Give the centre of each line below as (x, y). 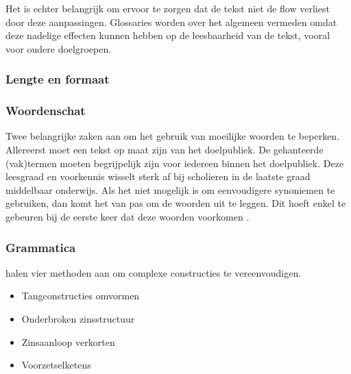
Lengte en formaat (58, 79)
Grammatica (41, 247)
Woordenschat (46, 111)
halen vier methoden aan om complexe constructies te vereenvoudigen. (154, 272)
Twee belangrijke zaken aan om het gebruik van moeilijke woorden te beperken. (173, 136)
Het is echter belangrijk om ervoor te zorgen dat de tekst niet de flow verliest (168, 8)
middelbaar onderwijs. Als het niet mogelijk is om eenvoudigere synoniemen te (170, 189)
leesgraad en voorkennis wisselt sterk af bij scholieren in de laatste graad (158, 176)
